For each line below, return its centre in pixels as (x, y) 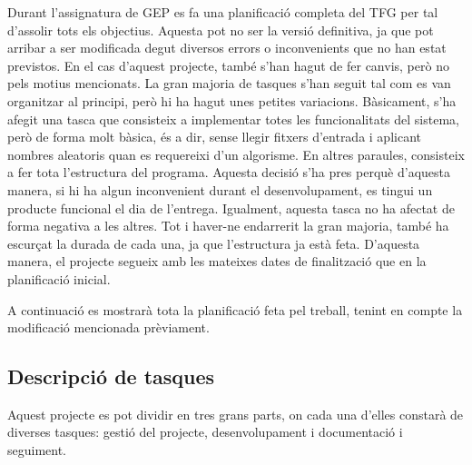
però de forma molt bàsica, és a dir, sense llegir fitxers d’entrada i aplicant (214, 137)
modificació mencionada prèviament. (108, 327)
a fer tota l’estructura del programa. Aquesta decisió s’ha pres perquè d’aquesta (229, 172)
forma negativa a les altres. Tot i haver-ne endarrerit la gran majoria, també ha (228, 226)
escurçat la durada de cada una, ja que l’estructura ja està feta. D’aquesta (214, 243)
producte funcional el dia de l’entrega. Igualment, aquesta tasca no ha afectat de (231, 208)
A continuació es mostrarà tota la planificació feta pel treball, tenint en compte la (235, 309)
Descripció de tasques (111, 376)
